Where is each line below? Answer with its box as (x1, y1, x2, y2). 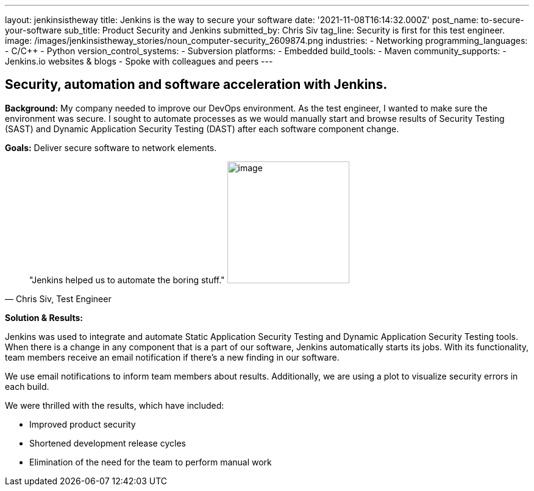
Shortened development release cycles (29, 437, 186, 448)
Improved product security (29, 419, 136, 429)
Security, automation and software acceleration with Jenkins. (5, 77, 388, 93)
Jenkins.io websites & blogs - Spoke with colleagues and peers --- (5, 56, 273, 66)
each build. (5, 381, 49, 392)
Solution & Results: (5, 312, 83, 323)
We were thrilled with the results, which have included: (5, 400, 224, 411)
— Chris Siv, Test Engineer (5, 293, 112, 304)
